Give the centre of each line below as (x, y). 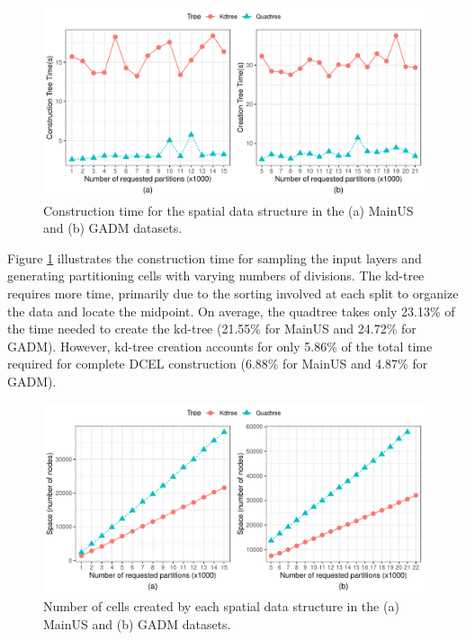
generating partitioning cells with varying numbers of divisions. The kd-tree (216, 276)
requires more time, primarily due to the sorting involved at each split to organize (233, 293)
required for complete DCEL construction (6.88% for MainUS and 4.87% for (218, 364)
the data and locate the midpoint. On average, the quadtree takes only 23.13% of (231, 311)
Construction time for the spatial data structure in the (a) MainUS (229, 210)
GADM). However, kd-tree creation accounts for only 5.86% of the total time (220, 346)
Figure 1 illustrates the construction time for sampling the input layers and (215, 258)
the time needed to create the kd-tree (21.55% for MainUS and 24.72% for (212, 329)
